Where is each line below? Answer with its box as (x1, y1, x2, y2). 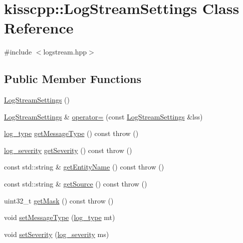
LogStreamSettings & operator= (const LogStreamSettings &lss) (4, 111, 203, 121)
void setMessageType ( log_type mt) (4, 212, 115, 222)
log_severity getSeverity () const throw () (4, 144, 132, 155)
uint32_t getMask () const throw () (4, 195, 114, 205)
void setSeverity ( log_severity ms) (4, 228, 109, 239)
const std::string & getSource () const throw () (4, 178, 147, 189)
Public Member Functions (4, 71, 141, 86)
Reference (4, 17, 74, 38)
